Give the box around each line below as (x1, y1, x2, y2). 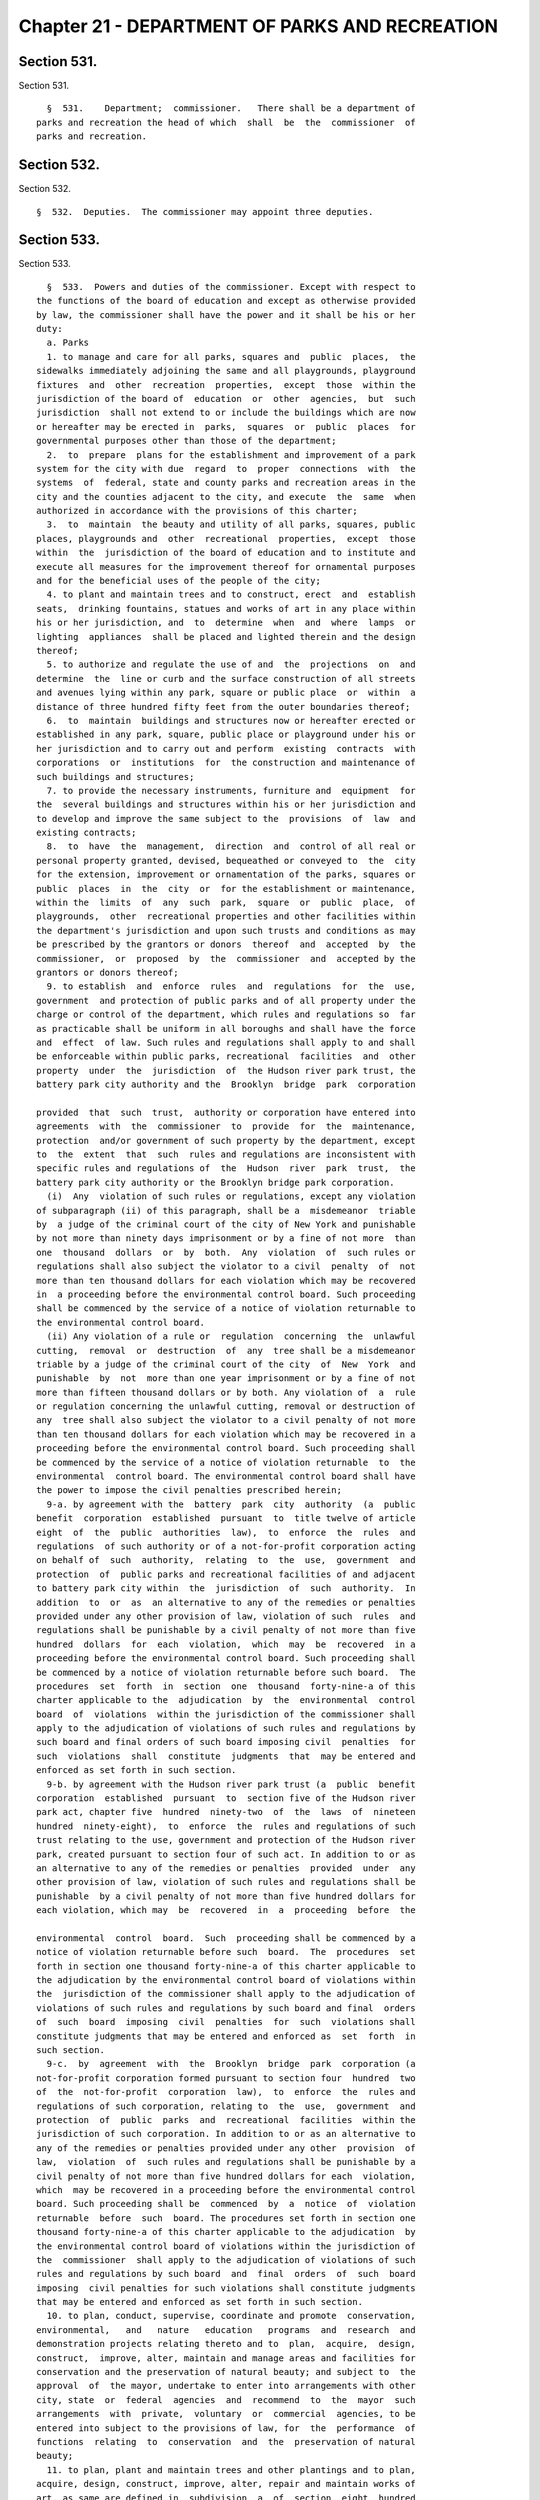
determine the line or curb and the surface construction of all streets (36, 673, 416, 684)
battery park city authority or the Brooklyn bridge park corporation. (36, 1176, 395, 1188)
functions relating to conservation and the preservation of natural (36, 2436, 416, 2447)
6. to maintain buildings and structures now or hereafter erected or (46, 715, 416, 726)
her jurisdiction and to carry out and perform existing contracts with (36, 743, 416, 754)
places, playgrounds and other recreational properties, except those (36, 533, 416, 544)
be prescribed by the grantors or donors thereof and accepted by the (36, 939, 416, 950)
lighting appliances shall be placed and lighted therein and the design (36, 631, 416, 642)
